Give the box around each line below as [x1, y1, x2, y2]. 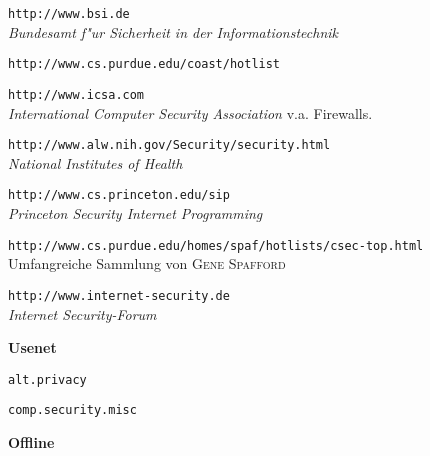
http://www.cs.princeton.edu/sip [8, 188, 230, 203]
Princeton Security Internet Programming [8, 203, 263, 224]
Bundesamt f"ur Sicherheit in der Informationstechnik [8, 21, 339, 42]
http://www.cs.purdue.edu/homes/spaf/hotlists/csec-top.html [8, 238, 424, 253]
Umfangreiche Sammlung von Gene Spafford [8, 253, 286, 274]
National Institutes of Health [8, 152, 183, 173]
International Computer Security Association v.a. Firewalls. [8, 102, 373, 123]
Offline [8, 432, 55, 453]
